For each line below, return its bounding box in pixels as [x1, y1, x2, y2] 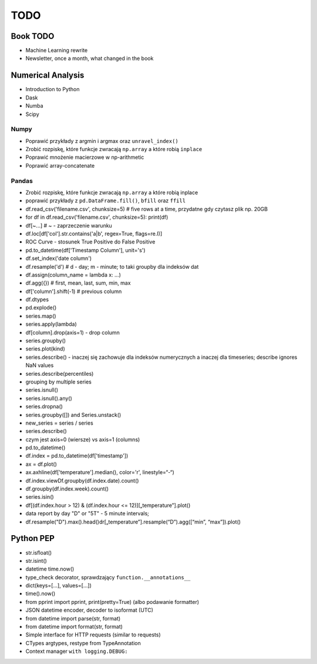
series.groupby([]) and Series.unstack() [25, 411, 122, 418]
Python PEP [11, 533, 55, 543]
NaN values [25, 362, 54, 369]
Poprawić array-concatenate [25, 162, 95, 169]
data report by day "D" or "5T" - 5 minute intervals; [25, 510, 149, 517]
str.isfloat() [25, 549, 52, 556]
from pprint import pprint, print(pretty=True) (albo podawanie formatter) [25, 598, 200, 605]
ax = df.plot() [25, 461, 57, 468]
